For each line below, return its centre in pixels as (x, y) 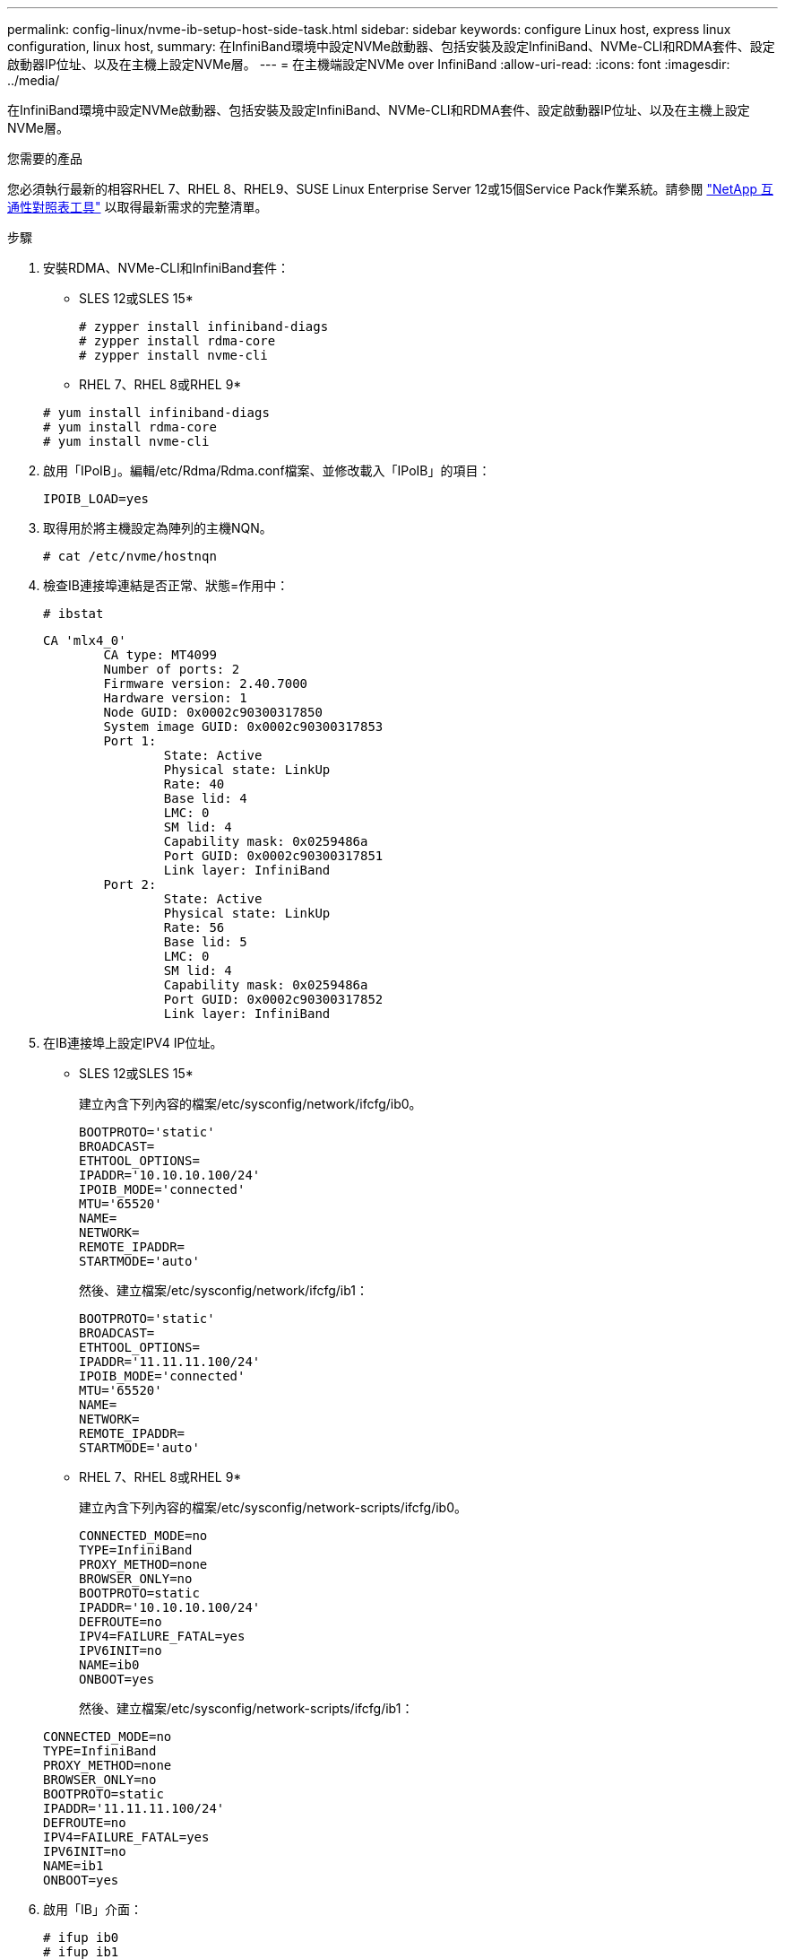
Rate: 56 (194, 927)
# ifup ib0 (81, 1937)
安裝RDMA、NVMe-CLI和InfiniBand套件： (166, 268)
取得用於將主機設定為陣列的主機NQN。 (158, 528)
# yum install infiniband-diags (156, 413)
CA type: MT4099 (160, 655)
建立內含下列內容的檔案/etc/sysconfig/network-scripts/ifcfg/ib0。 (273, 1507)
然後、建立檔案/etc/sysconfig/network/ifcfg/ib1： (224, 1290)
